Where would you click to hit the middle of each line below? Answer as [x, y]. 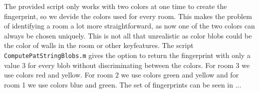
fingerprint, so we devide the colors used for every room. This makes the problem [128, 16]
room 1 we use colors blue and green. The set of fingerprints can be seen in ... [123, 84]
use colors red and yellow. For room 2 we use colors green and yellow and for [122, 75]
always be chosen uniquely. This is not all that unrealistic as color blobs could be [128, 35]
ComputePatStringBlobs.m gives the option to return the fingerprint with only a [127, 55]
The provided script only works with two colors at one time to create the [116, 6]
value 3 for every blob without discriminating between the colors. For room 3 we [127, 65]
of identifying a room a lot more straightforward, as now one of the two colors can [129, 26]
